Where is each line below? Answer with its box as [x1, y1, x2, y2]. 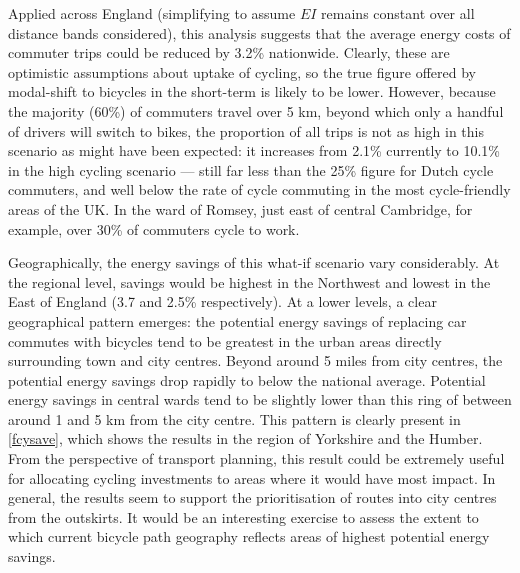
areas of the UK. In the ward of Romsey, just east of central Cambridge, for [8, 198, 473, 219]
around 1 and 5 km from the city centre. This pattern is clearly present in [8, 408, 461, 429]
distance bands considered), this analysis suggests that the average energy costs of [8, 22, 511, 43]
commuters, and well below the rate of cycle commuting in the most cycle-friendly [8, 179, 511, 200]
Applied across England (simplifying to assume [8, 3, 296, 23]
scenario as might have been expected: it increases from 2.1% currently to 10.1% [8, 140, 500, 161]
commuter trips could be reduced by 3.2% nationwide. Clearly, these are [8, 42, 450, 63]
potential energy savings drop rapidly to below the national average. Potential [8, 369, 486, 390]
